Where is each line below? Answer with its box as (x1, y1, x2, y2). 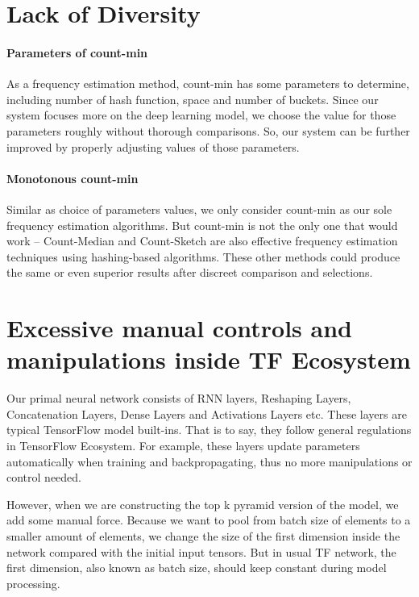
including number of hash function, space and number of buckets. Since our (6, 90, 379, 107)
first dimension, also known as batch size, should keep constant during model (6, 559, 387, 576)
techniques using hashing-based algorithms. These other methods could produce (6, 248, 400, 265)
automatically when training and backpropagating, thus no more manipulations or (6, 453, 413, 470)
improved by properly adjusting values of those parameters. (6, 138, 300, 155)
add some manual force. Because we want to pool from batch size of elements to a (6, 511, 411, 528)
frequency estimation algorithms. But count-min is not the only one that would (6, 216, 398, 233)
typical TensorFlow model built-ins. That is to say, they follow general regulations (6, 421, 412, 438)
